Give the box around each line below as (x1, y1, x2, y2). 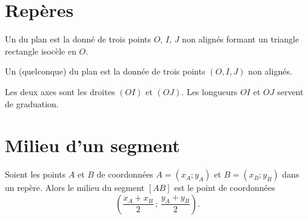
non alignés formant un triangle (182, 33, 300, 45)
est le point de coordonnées (174, 181, 275, 194)
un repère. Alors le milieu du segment (5, 181, 145, 194)
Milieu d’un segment (5, 133, 180, 158)
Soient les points (5, 168, 66, 181)
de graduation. (5, 97, 59, 110)
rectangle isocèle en (5, 44, 76, 57)
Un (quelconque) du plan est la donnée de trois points (5, 65, 206, 78)
